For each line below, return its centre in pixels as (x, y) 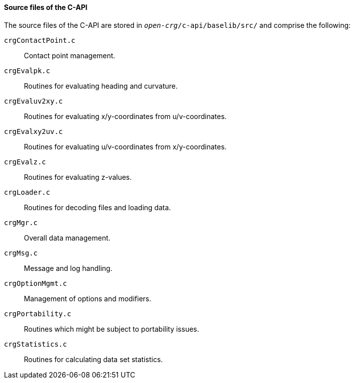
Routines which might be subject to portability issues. (112, 329)
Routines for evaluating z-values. (78, 177)
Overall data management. (67, 238)
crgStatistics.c (36, 344)
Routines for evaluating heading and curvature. (101, 86)
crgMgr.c (21, 222)
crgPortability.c (38, 314)
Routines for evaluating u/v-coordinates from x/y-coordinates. (125, 146)
